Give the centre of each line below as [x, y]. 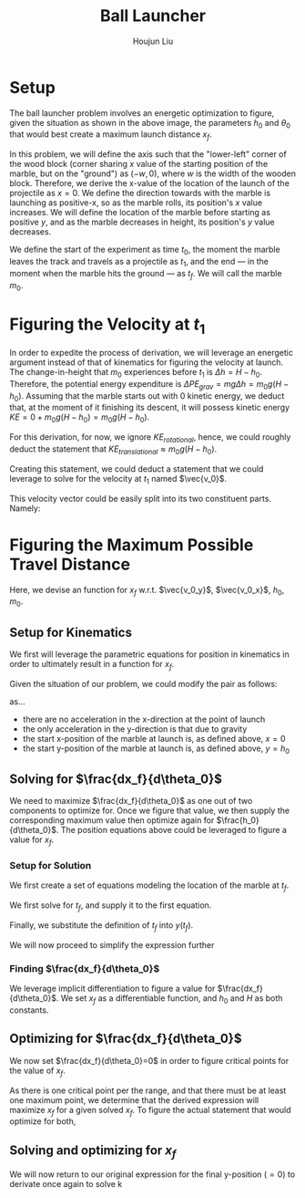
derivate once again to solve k [66, 1184]
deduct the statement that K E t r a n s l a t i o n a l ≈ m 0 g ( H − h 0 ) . [113, 450]
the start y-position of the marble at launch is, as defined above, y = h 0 [156, 749]
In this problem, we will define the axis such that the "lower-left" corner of [148, 154]
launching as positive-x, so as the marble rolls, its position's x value [136, 203]
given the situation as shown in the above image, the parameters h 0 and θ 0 [150, 124]
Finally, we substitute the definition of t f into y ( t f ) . [102, 926]
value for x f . [32, 841]
